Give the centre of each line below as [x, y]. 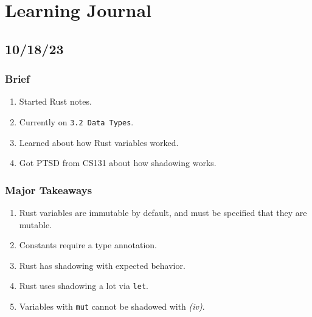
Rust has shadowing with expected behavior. [102, 265]
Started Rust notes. [55, 101]
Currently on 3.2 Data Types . [76, 121]
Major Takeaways [49, 190]
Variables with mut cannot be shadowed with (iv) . [112, 306]
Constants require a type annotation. [88, 245]
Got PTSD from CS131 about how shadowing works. [118, 163]
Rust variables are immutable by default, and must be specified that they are [163, 213]
